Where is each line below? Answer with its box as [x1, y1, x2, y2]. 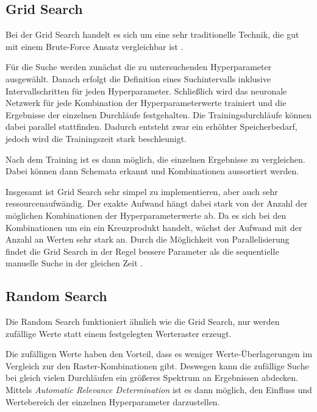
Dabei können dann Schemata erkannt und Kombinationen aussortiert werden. [5, 165, 299, 177]
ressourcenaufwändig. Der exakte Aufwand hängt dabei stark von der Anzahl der [5, 197, 308, 210]
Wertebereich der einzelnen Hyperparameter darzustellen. [5, 395, 220, 408]
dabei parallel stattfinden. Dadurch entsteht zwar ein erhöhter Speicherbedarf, [5, 120, 297, 133]
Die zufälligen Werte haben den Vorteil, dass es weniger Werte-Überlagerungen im [5, 347, 313, 360]
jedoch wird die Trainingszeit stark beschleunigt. [5, 132, 187, 144]
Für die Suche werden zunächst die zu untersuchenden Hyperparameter [5, 60, 272, 73]
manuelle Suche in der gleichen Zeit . [5, 257, 143, 269]
